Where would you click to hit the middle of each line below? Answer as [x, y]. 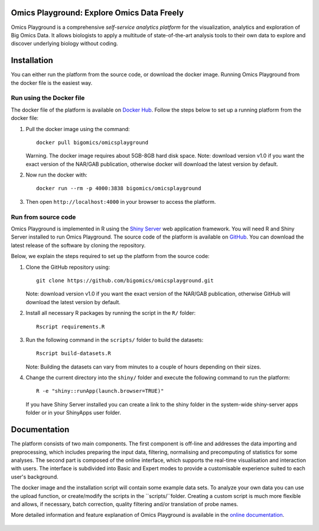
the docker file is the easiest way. [52, 83]
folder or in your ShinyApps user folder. [73, 413]
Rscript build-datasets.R [74, 354]
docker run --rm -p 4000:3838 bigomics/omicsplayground [119, 188]
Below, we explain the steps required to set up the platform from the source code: [110, 256]
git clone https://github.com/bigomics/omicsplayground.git [125, 280]
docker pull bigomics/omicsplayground [92, 142]
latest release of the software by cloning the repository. [78, 245]
